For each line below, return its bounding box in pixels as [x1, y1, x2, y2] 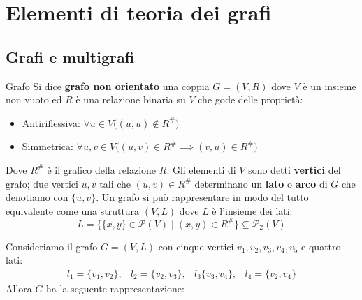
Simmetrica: [22, 139, 73, 153]
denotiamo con [6, 190, 68, 204]
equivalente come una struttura [6, 203, 140, 218]
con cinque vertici [158, 239, 234, 253]
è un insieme [303, 78, 356, 93]
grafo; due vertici [6, 176, 78, 190]
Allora [6, 281, 32, 296]
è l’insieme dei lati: [212, 203, 293, 218]
